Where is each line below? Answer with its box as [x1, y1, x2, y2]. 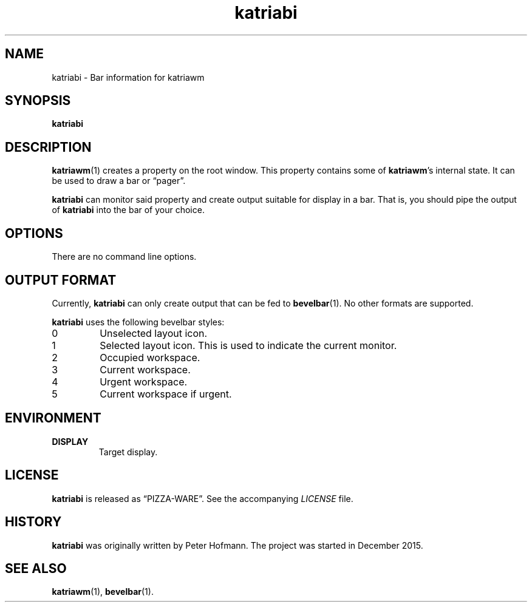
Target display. [98, 446, 158, 457]
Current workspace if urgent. [100, 387, 232, 400]
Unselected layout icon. [100, 327, 208, 339]
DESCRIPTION [5, 139, 92, 155]
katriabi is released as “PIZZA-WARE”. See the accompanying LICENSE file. [52, 493, 353, 504]
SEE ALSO [5, 560, 67, 576]
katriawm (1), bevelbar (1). [52, 586, 154, 597]
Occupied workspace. [100, 351, 200, 364]
